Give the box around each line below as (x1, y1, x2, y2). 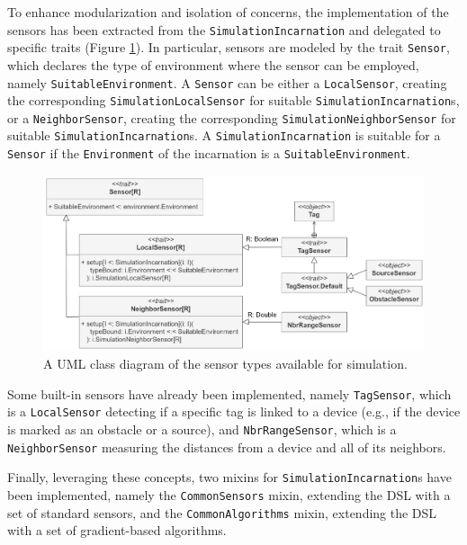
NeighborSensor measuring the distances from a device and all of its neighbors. (7, 437, 446, 456)
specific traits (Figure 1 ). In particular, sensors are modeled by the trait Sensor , (7, 38, 450, 57)
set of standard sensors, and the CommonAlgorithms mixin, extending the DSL (7, 503, 437, 522)
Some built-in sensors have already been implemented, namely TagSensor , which (7, 384, 452, 403)
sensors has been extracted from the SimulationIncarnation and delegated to (7, 20, 441, 39)
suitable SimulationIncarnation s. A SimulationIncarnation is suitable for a (7, 126, 441, 145)
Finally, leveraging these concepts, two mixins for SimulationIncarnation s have (7, 468, 452, 487)
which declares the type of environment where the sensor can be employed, (7, 55, 419, 74)
